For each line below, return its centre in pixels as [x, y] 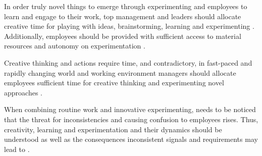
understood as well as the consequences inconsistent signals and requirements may [131, 139]
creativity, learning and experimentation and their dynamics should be [113, 129]
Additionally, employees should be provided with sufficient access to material [123, 36]
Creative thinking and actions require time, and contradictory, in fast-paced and [128, 62]
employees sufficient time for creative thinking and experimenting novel [114, 83]
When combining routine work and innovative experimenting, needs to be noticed [130, 109]
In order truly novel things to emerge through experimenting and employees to [126, 6]
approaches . [23, 92]
